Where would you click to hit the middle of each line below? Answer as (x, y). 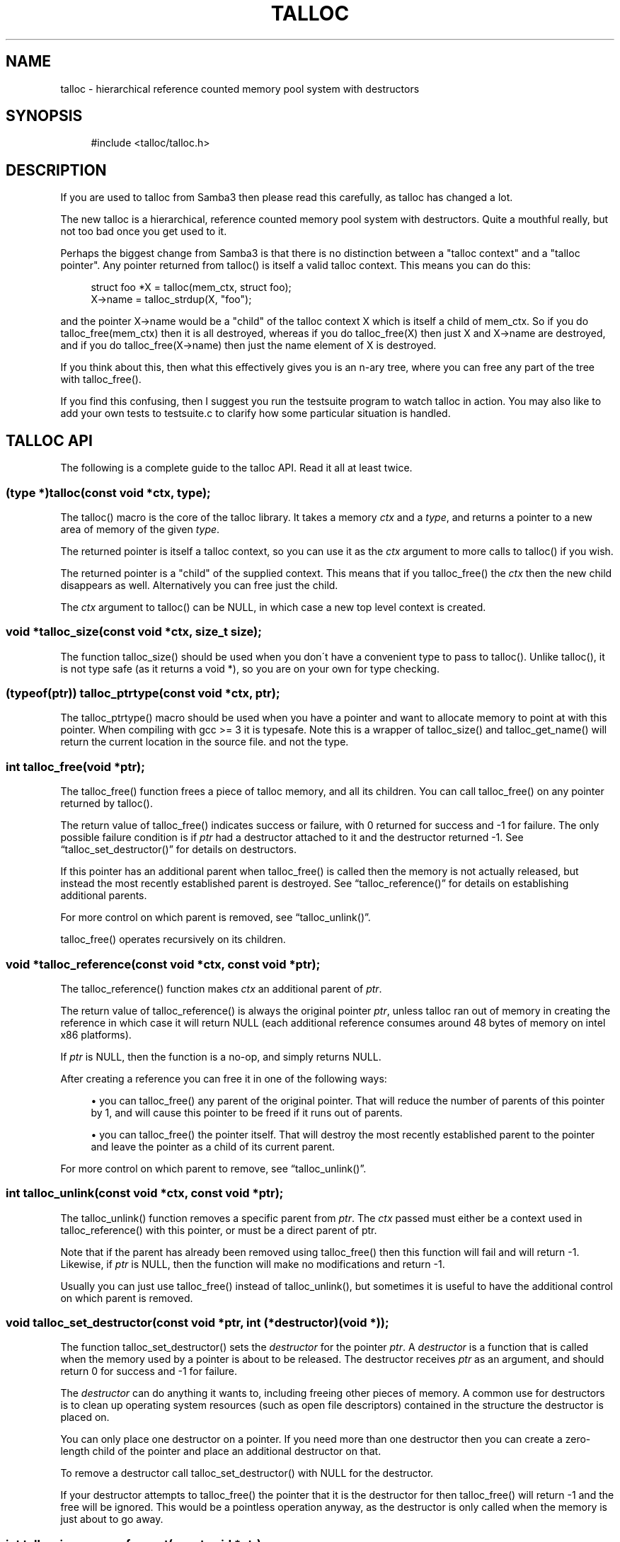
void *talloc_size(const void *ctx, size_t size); (134, 632)
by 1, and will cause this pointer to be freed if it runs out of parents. (247, 1112)
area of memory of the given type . (140, 529)
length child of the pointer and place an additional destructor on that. (221, 1451)
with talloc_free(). (101, 379)
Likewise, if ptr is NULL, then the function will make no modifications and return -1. (253, 1264)
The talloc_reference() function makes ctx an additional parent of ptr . (221, 988)
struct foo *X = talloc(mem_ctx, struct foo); (191, 287)
